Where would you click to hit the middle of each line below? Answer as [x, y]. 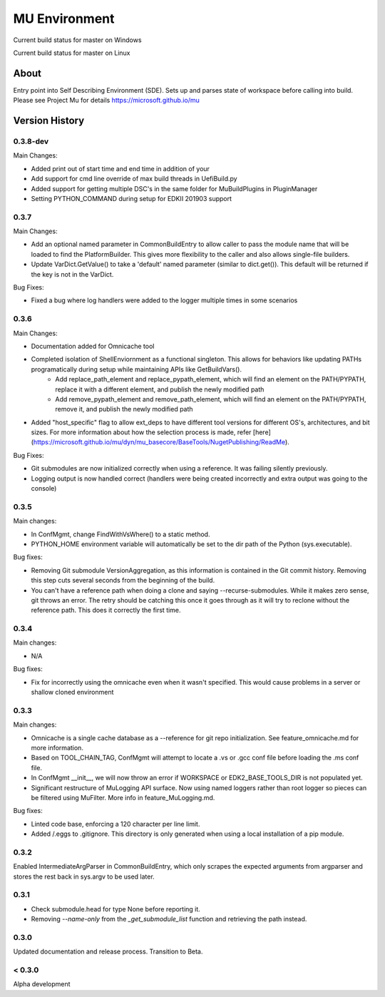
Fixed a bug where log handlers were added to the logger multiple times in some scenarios [164, 300]
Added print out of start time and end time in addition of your [120, 168]
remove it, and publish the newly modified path [124, 409]
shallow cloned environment [72, 692]
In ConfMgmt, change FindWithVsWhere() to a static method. [120, 534]
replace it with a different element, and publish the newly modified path [160, 389]
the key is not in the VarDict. [72, 274]
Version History [49, 121]
